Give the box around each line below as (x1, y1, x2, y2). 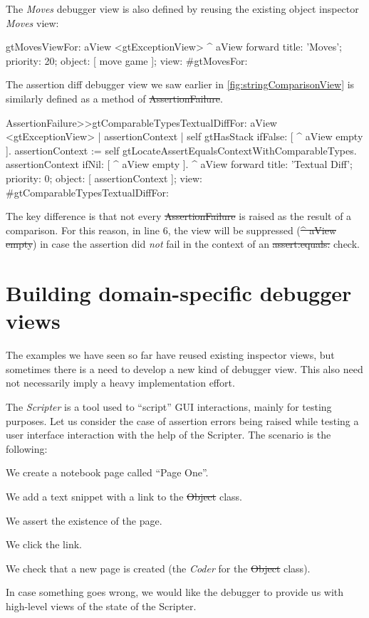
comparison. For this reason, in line (6, 222, 160, 237)
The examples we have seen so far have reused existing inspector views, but (6, 347, 335, 362)
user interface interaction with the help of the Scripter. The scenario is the (6, 427, 331, 442)
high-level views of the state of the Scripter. (6, 598, 197, 613)
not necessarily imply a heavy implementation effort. (6, 375, 235, 390)
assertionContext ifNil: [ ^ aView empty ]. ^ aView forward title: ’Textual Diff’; (6, 157, 353, 172)
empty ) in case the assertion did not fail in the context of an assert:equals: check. (6, 236, 360, 251)
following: (6, 441, 48, 456)
